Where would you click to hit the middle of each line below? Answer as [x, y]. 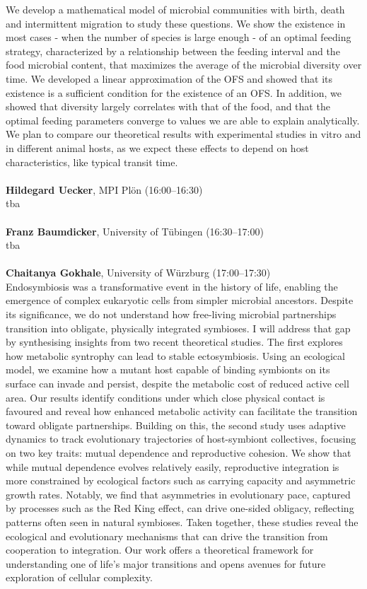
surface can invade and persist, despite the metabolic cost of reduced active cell [177, 384]
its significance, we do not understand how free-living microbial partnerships [171, 314]
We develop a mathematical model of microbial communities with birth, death [175, 9]
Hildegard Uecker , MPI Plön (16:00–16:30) [104, 189]
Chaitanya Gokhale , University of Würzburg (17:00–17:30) [138, 273]
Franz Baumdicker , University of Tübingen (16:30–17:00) [135, 231]
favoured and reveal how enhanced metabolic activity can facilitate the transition [182, 411]
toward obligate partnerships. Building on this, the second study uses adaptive [176, 425]
